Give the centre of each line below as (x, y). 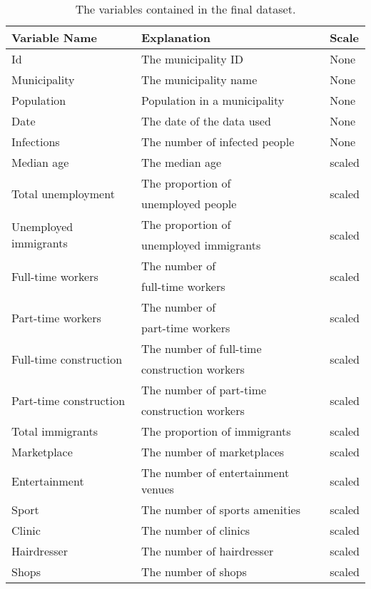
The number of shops (194, 572)
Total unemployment (63, 193)
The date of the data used (206, 121)
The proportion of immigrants (216, 431)
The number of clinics (196, 530)
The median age (181, 162)
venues (158, 489)
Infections (36, 142)
